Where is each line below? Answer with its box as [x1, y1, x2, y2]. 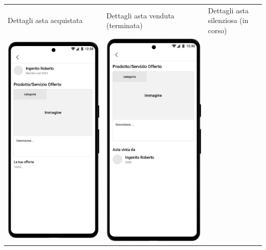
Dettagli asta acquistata [8, 15, 83, 26]
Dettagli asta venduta [106, 10, 174, 20]
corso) [208, 25, 227, 35]
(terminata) [106, 20, 143, 31]
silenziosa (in [208, 15, 249, 26]
